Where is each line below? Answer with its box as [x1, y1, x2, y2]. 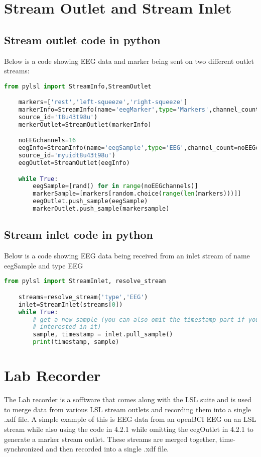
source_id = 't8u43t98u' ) [18, 114, 98, 121]
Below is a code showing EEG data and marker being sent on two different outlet [4, 55, 254, 66]
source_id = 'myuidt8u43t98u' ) [18, 152, 115, 159]
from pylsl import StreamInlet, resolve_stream [4, 278, 166, 285]
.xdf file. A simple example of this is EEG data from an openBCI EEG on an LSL [4, 414, 256, 424]
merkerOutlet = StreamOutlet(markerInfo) [18, 121, 152, 128]
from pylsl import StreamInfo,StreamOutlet [4, 82, 152, 90]
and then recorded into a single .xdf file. [46, 443, 169, 454]
